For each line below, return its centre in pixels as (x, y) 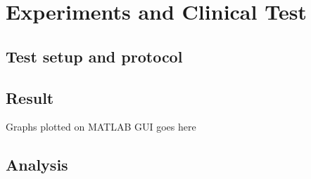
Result (30, 97)
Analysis (37, 165)
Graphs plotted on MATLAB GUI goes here (101, 127)
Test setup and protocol (94, 56)
